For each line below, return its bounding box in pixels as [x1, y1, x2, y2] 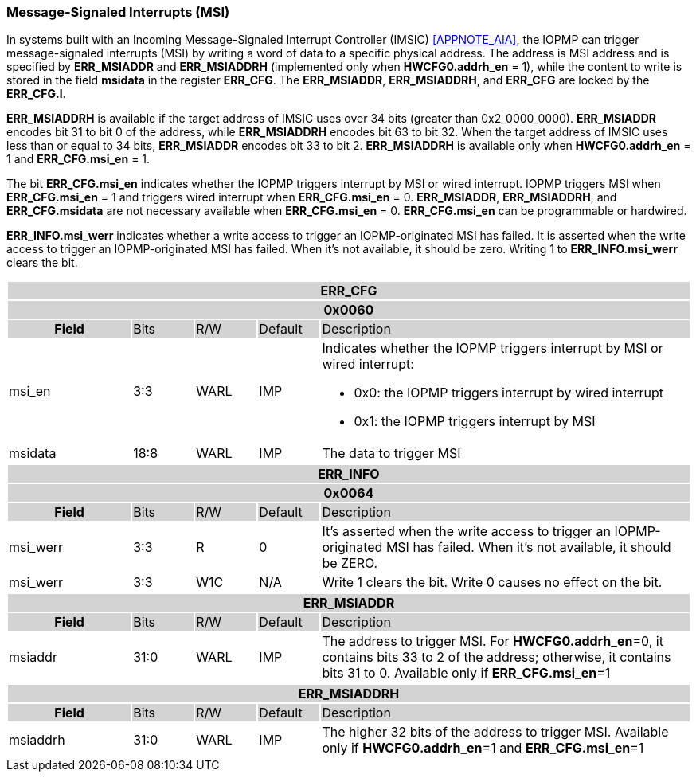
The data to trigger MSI [322, 445, 461, 462]
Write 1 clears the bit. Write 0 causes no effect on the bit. [322, 574, 663, 591]
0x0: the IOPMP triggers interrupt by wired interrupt [354, 385, 663, 401]
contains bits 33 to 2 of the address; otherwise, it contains [322, 649, 671, 666]
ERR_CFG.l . [6, 87, 66, 101]
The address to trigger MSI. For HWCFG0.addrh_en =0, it [322, 633, 663, 650]
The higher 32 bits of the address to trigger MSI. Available [322, 724, 669, 741]
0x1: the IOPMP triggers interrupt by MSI [354, 413, 596, 430]
